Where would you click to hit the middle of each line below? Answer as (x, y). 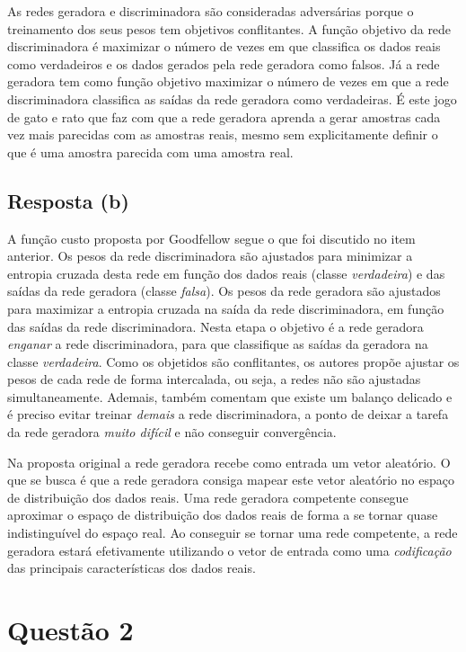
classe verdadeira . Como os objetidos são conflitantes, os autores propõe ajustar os (233, 361)
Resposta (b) (68, 200)
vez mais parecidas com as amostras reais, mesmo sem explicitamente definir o (223, 134)
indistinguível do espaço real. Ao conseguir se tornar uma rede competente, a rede (233, 533)
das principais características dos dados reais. (132, 568)
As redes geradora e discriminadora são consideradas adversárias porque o (211, 11)
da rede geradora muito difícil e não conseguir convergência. (172, 432)
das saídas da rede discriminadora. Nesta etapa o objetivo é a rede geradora (215, 326)
